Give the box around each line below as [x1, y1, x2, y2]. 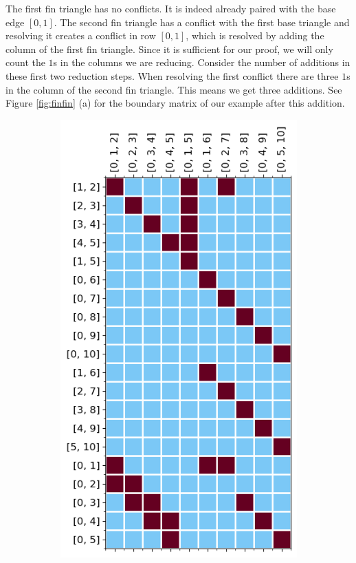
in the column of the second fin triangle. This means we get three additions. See [5, 82, 342, 96]
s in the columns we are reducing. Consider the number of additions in [53, 55, 351, 70]
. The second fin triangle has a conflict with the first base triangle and [54, 14, 350, 29]
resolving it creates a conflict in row [5, 28, 156, 43]
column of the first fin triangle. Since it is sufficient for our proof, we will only [5, 41, 333, 56]
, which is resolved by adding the [186, 28, 324, 43]
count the [5, 55, 45, 70]
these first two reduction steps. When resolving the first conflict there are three [5, 68, 339, 83]
